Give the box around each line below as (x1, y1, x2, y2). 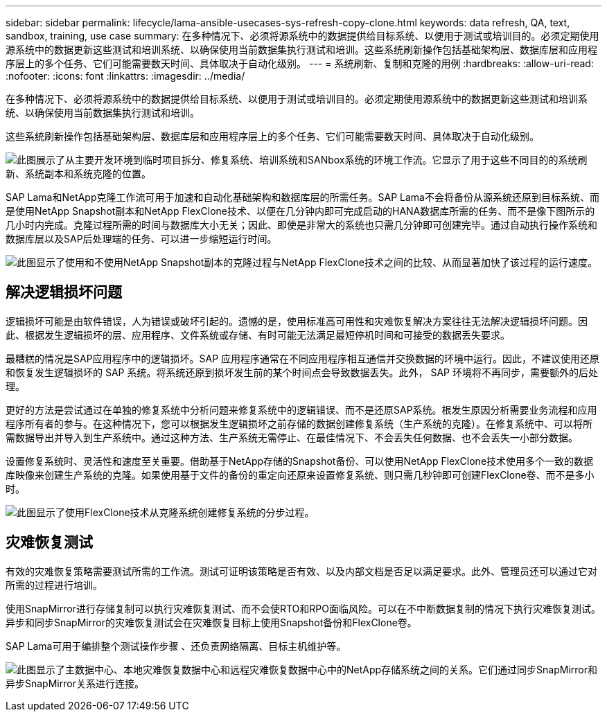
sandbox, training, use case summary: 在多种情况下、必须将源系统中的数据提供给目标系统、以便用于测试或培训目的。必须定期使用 (6, 30, 599, 42)
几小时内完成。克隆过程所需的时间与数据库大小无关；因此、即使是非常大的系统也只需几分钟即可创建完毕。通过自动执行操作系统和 (6, 219, 597, 231)
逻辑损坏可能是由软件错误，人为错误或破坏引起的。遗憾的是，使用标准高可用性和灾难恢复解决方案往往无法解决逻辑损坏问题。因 (6, 315, 588, 327)
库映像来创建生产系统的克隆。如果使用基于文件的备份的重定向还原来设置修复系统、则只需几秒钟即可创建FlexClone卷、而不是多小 (6, 468, 595, 481)
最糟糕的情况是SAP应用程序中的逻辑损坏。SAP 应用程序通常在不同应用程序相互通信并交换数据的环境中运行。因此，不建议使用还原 (6, 352, 600, 364)
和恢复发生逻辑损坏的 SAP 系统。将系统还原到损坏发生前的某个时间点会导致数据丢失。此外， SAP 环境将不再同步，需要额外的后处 (6, 366, 598, 378)
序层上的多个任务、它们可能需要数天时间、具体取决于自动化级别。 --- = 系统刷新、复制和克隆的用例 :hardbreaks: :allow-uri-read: (6, 57, 594, 69)
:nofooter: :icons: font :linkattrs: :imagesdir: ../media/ (6, 70, 245, 82)
